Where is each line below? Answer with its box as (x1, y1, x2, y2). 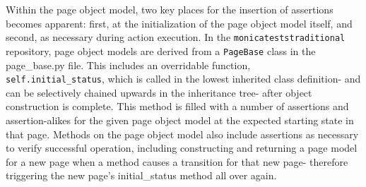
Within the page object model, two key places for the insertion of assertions (6, 2, 333, 16)
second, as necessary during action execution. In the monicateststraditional (6, 30, 346, 44)
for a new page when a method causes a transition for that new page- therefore (6, 154, 348, 169)
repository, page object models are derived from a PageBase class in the (6, 43, 316, 58)
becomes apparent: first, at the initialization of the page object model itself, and (6, 16, 353, 30)
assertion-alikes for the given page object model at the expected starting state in (6, 112, 354, 127)
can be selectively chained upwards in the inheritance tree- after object (6, 85, 312, 99)
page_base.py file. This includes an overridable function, (6, 57, 251, 72)
